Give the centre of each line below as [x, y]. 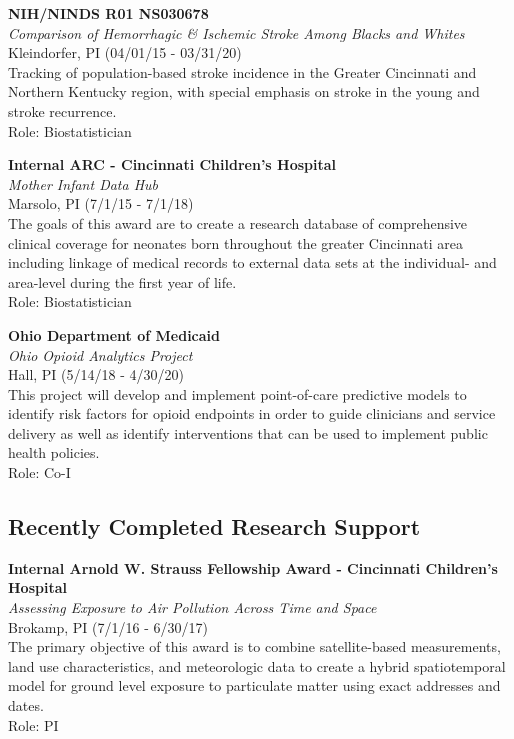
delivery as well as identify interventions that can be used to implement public [248, 432]
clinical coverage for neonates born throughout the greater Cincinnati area [235, 242]
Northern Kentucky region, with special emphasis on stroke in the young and [244, 91]
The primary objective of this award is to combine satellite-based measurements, [254, 646]
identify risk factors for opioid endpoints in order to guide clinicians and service [252, 413]
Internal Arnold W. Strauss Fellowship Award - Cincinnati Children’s [253, 567]
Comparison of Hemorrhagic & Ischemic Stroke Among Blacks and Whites [236, 32]
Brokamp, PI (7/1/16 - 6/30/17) [108, 626]
